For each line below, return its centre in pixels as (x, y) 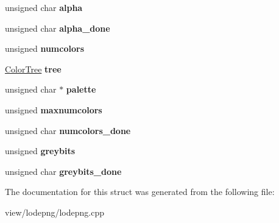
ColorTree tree (33, 69)
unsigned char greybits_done (63, 171)
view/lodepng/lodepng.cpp (55, 212)
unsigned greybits (40, 151)
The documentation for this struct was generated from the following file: (140, 192)
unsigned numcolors (44, 48)
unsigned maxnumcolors (54, 109)
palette (81, 89)
